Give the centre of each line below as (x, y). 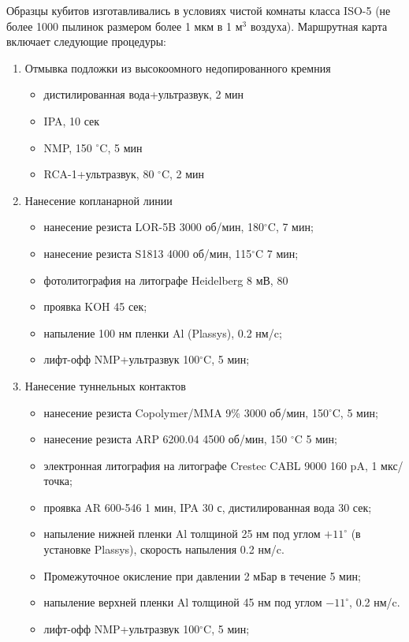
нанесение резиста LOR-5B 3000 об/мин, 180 (154, 227)
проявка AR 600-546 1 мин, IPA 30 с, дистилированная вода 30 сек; (208, 507)
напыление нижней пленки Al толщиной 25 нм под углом (182, 534)
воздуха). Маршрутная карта (319, 26)
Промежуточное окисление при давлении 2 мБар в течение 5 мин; (202, 575)
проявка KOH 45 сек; (95, 306)
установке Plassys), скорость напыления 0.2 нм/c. (164, 549)
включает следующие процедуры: (86, 41)
